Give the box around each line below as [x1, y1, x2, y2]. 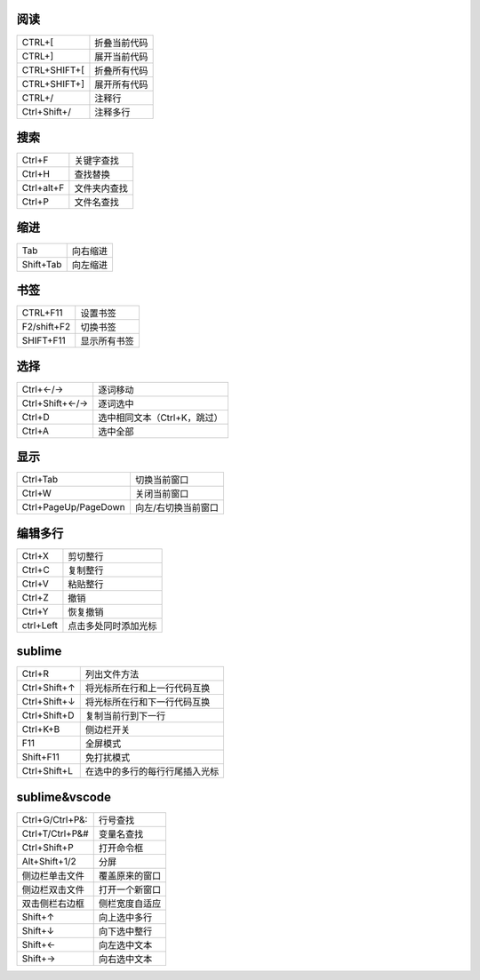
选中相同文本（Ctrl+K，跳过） [98, 411, 224, 424]
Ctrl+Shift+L [21, 765, 73, 777]
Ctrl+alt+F [21, 182, 65, 195]
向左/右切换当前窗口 [134, 502, 220, 514]
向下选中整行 [98, 925, 153, 937]
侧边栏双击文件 [21, 883, 84, 896]
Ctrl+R [21, 667, 49, 680]
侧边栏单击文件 [21, 869, 84, 881]
